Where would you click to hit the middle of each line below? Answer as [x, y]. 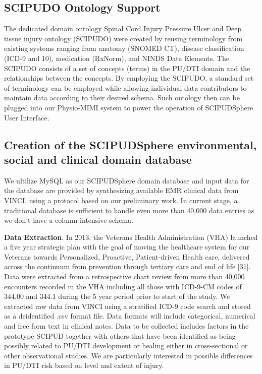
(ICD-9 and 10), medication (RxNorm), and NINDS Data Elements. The [117, 58]
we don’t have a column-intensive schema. [69, 220]
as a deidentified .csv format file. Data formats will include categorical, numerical [130, 316]
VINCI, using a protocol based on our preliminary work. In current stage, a [121, 200]
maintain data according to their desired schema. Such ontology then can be [122, 98]
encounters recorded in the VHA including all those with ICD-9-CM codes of [123, 286]
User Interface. [27, 117]
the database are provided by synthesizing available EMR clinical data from [121, 190]
